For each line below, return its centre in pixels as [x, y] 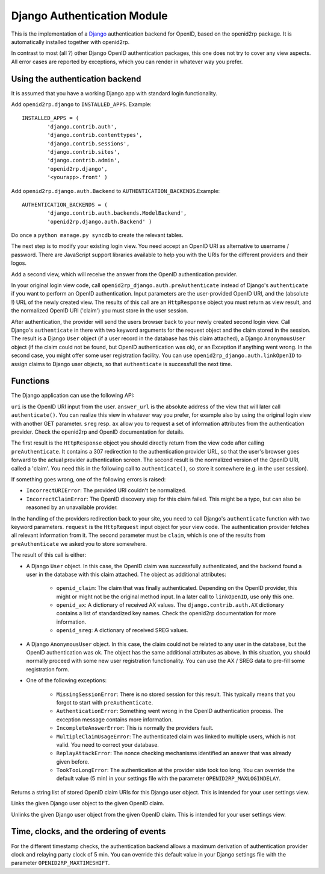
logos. [19, 263]
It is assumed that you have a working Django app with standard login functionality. [114, 93]
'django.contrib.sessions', [88, 144]
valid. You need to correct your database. [108, 744]
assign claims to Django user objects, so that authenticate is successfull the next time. [122, 364]
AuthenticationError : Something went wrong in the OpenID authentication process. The [170, 711]
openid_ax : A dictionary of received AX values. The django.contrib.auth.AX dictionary [170, 605]
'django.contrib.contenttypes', [95, 135]
